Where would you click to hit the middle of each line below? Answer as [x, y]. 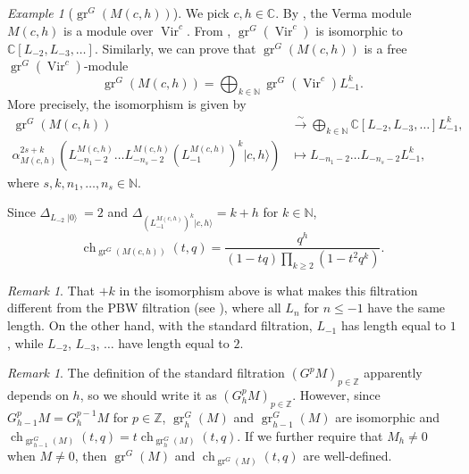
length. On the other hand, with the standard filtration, [160, 325]
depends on [38, 395]
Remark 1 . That [51, 290]
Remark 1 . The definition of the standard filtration [146, 373]
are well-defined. [348, 456]
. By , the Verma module [343, 12]
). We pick [201, 12]
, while [25, 342]
